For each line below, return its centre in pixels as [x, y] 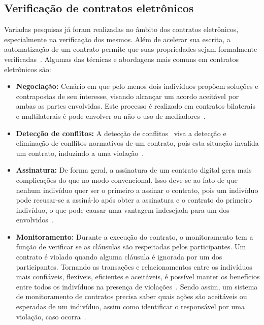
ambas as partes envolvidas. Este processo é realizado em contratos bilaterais [136, 106]
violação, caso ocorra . [51, 316]
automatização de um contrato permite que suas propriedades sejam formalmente [131, 49]
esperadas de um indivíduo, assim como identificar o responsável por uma [130, 306]
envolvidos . [35, 220]
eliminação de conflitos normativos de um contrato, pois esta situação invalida [137, 143]
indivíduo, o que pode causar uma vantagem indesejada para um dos [123, 209]
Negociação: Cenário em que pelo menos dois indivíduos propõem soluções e [137, 86]
